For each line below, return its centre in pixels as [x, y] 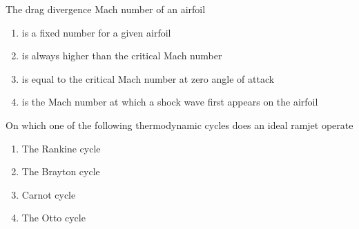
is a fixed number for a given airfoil [96, 32]
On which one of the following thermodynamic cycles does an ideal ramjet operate [179, 125]
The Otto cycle [54, 218]
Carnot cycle [49, 194]
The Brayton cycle [61, 171]
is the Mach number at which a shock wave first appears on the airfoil [170, 102]
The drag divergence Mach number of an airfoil [106, 9]
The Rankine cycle [61, 148]
